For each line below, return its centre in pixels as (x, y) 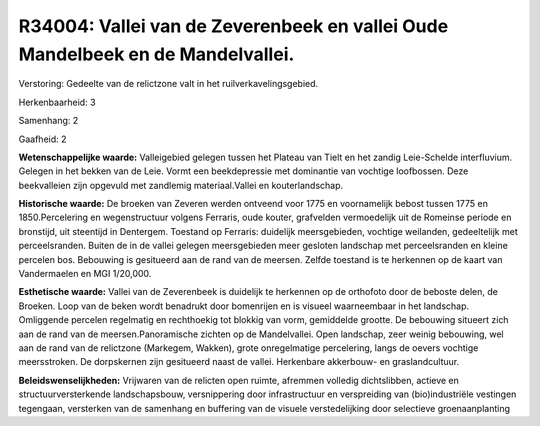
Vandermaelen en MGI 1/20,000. (85, 274)
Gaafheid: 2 (42, 139)
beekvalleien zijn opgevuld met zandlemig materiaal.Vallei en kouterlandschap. (181, 185)
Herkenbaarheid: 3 (57, 102)
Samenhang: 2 (48, 121)
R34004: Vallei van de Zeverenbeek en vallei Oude (233, 26)
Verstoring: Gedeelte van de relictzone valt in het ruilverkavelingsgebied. (168, 84)
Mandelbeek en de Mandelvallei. (156, 54)
